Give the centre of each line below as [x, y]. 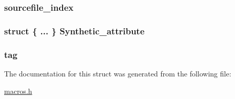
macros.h [18, 91]
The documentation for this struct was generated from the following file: [118, 73]
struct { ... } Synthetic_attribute [74, 31]
